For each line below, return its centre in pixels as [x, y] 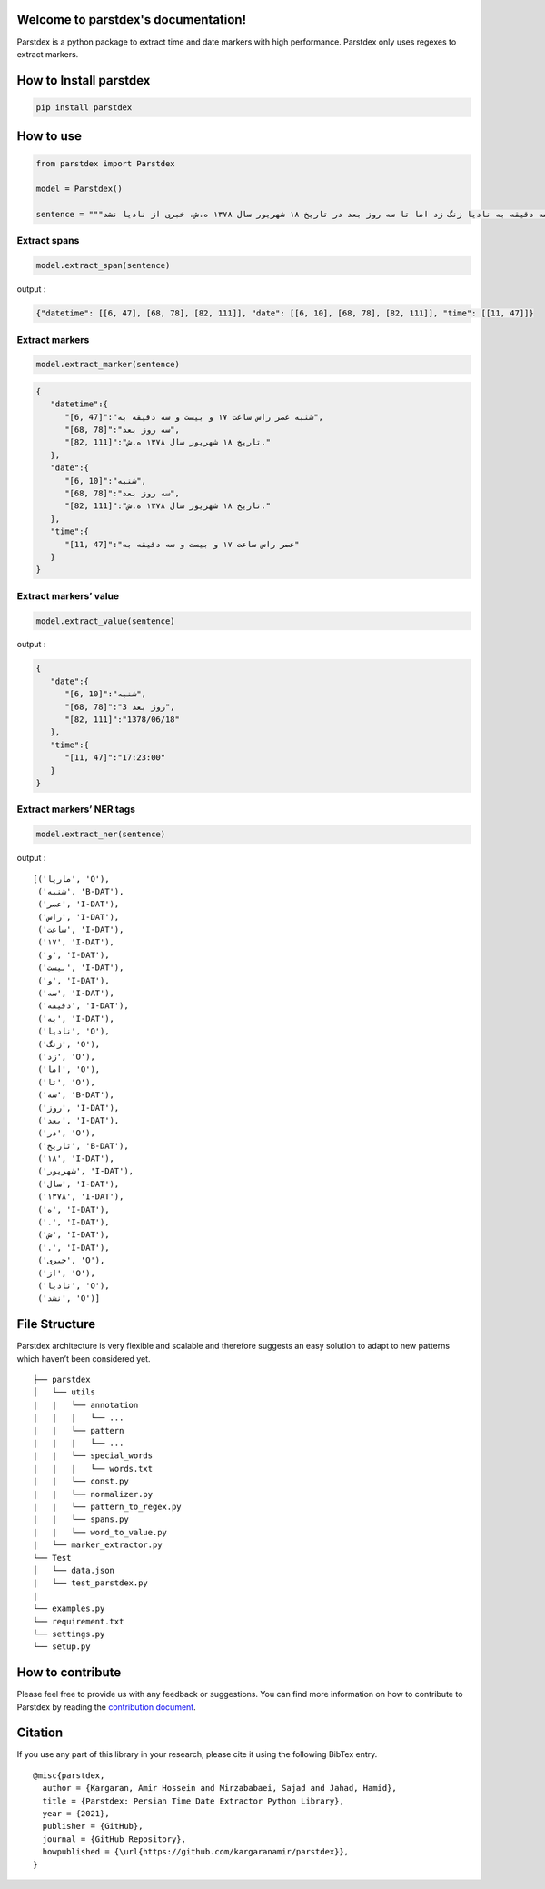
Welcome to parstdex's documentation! [132, 20]
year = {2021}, [76, 1814]
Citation [40, 1733]
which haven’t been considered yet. [84, 1358]
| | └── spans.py [81, 1519]
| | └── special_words [93, 1456]
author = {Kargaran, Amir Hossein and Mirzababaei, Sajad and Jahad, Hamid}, [219, 1788]
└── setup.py [62, 1647]
